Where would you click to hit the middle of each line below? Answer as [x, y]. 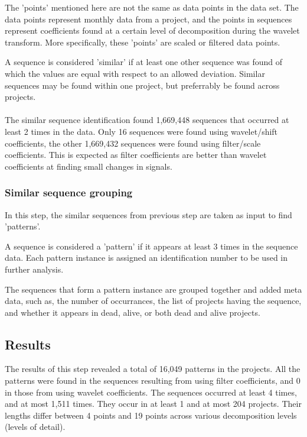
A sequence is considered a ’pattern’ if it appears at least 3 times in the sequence [151, 246]
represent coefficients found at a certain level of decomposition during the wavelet [152, 30]
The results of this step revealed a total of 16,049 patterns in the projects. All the [153, 369]
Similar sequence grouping [69, 192]
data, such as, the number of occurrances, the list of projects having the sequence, [153, 301]
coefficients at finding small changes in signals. [89, 166]
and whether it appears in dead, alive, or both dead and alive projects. [133, 312]
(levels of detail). [35, 427]
